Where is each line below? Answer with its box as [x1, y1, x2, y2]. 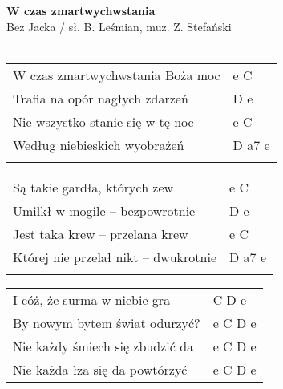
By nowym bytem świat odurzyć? [13, 313, 200, 332]
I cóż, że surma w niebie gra [13, 290, 171, 309]
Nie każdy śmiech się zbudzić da [13, 336, 194, 355]
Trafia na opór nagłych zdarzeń [13, 88, 188, 107]
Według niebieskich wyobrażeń [13, 135, 184, 154]
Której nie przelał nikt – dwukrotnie [13, 247, 216, 266]
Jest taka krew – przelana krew [13, 224, 188, 243]
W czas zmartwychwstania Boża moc [13, 65, 220, 84]
